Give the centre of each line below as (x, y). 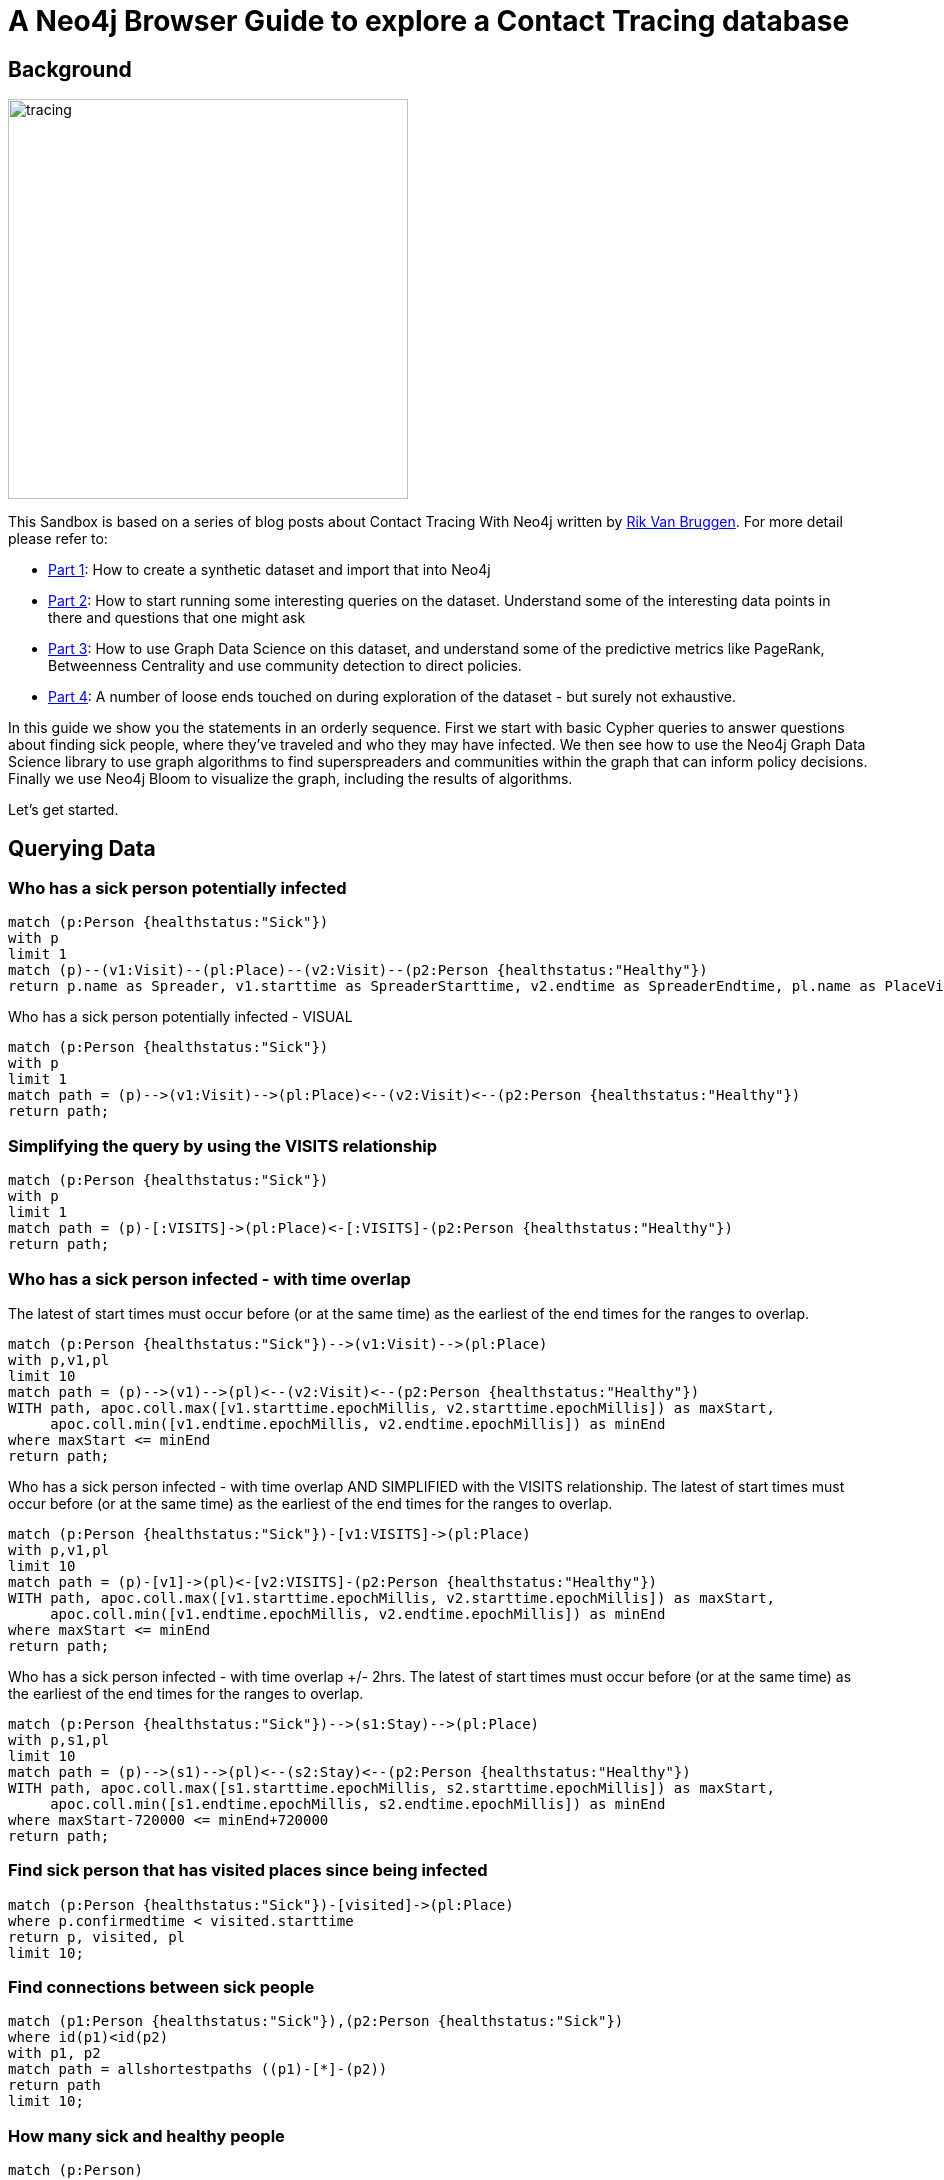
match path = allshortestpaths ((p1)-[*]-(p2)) (198, 2069)
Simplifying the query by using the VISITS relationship (223, 1145)
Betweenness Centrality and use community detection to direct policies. (285, 666)
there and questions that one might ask (177, 618)
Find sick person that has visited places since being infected (248, 1870)
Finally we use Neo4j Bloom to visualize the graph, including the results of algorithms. (290, 779)
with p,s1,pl (59, 1739)
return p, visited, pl (97, 1936)
